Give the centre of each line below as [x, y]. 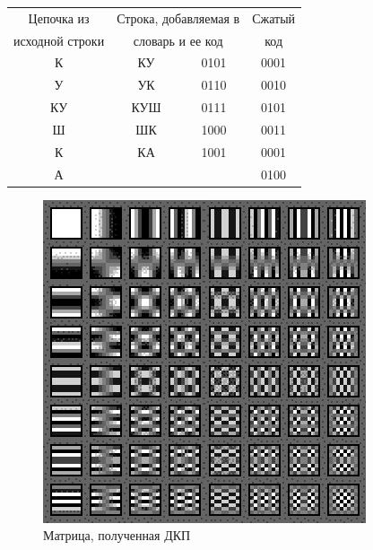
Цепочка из [59, 17]
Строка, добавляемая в [178, 17]
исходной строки [59, 40]
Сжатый [274, 17]
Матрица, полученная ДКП [117, 535]
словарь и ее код [178, 40]
